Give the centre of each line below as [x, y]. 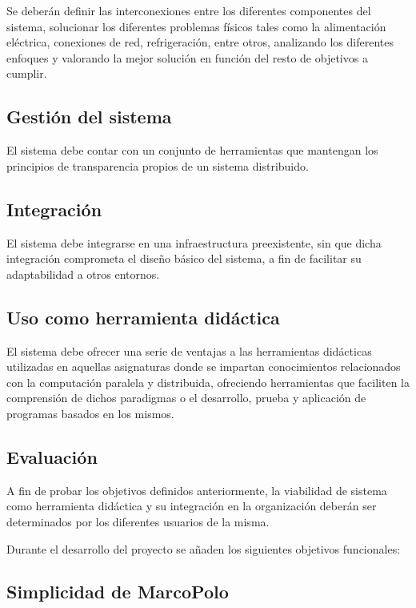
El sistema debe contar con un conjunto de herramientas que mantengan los [192, 150]
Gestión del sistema [89, 117]
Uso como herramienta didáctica [143, 317]
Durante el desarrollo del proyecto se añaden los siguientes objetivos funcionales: [204, 548]
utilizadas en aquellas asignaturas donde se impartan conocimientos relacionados [204, 366]
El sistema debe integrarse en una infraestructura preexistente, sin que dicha [194, 242]
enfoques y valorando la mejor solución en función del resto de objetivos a [187, 57]
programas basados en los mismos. [90, 413]
